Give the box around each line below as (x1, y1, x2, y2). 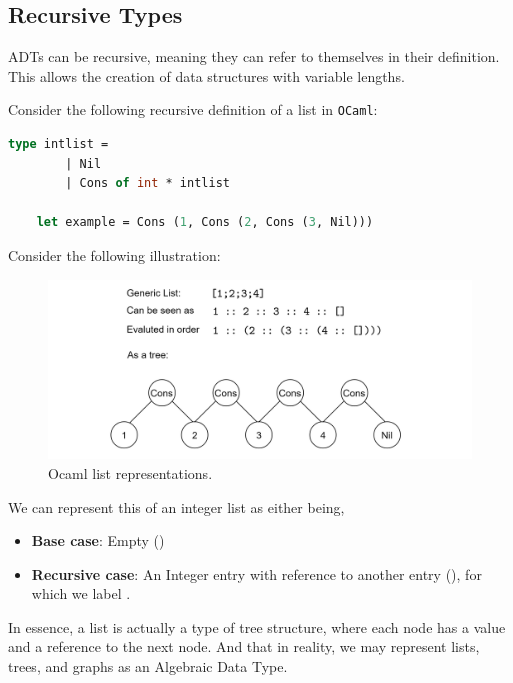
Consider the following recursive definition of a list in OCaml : (8, 99, 378, 120)
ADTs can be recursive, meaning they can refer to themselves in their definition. (8, 46, 500, 67)
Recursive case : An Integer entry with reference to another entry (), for (31, 563, 482, 584)
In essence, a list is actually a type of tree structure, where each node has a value (8, 616, 506, 637)
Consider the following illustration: (8, 245, 221, 266)
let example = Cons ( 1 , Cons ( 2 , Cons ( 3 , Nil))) (36, 215, 374, 230)
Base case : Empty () (31, 530, 165, 551)
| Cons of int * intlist (65, 176, 230, 191)
